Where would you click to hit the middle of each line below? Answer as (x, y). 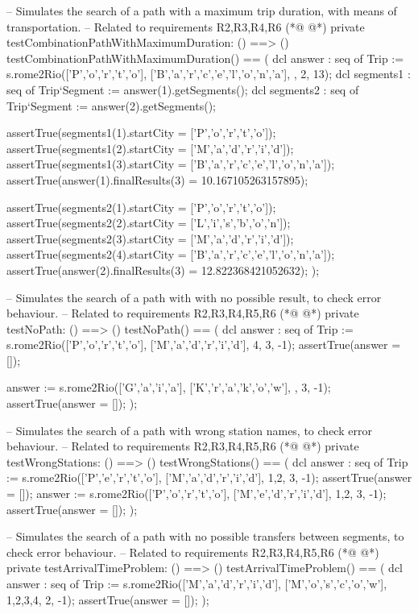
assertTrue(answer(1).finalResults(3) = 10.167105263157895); (157, 179)
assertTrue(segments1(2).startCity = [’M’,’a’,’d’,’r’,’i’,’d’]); (150, 148)
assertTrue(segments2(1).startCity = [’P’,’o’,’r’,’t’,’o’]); (141, 207)
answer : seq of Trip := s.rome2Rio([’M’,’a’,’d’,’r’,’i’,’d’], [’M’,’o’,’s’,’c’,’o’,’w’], (197, 583)
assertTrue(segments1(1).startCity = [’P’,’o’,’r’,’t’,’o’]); (141, 133)
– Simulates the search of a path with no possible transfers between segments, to (205, 536)
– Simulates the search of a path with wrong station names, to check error (189, 430)
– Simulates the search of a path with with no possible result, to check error (194, 297)
